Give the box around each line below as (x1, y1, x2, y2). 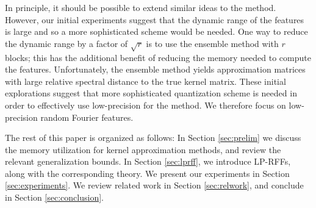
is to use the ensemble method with (146, 37, 279, 49)
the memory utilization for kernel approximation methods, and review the (5, 143, 281, 156)
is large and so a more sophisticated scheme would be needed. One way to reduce (5, 25, 308, 38)
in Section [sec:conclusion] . (5, 191, 104, 204)
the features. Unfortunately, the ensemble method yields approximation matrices (5, 63, 306, 76)
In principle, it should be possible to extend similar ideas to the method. (5, 1, 276, 13)
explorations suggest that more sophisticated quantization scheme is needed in (5, 87, 297, 99)
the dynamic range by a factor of (5, 37, 128, 49)
